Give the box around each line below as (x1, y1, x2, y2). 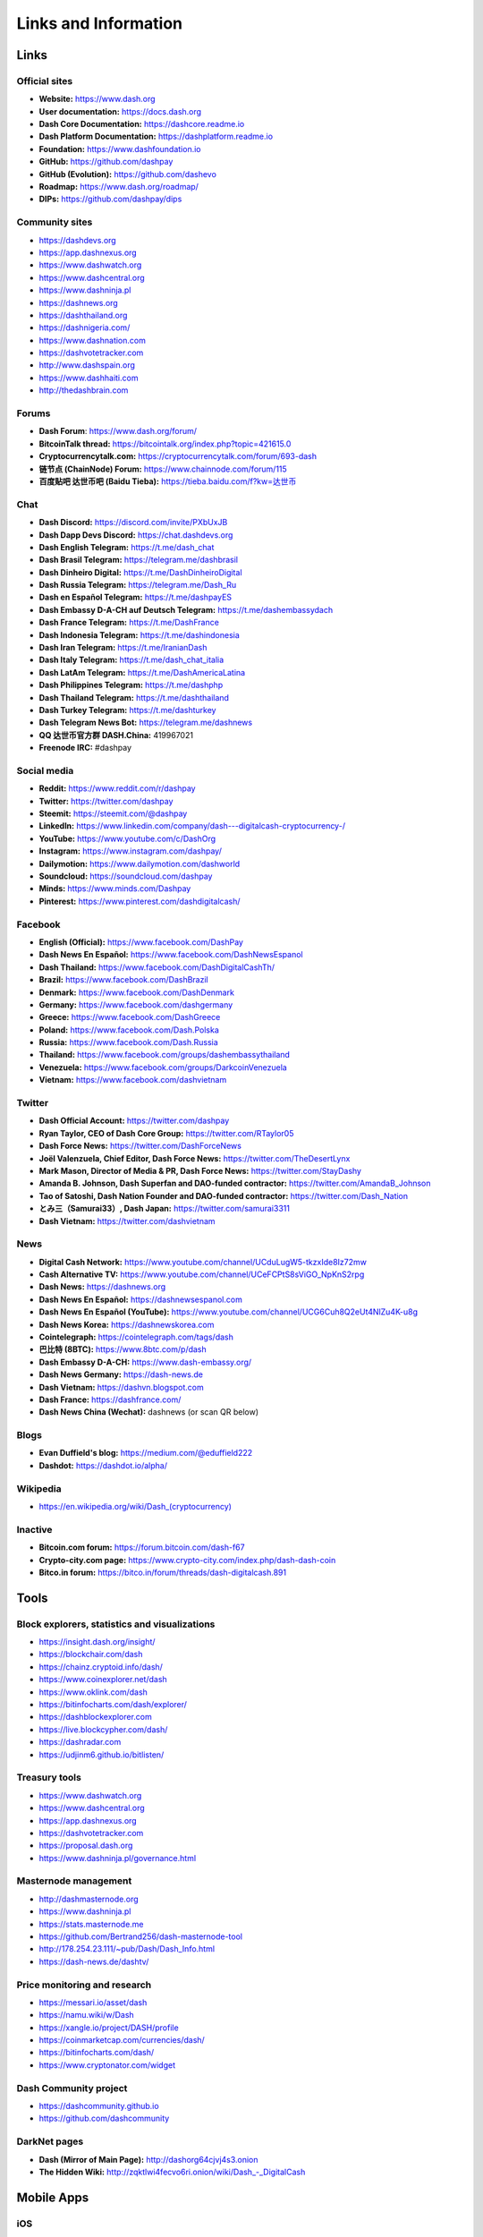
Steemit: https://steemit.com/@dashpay (38, 808, 188, 819)
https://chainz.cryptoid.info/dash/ (38, 1661, 163, 1672)
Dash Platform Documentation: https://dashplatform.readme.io (38, 131, 273, 142)
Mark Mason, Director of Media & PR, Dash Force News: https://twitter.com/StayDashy (38, 1165, 362, 1176)
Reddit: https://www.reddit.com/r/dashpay (38, 783, 196, 794)
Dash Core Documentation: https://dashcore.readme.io (38, 119, 245, 130)
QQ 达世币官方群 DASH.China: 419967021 (38, 729, 194, 740)
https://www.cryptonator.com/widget (38, 2059, 176, 2071)
